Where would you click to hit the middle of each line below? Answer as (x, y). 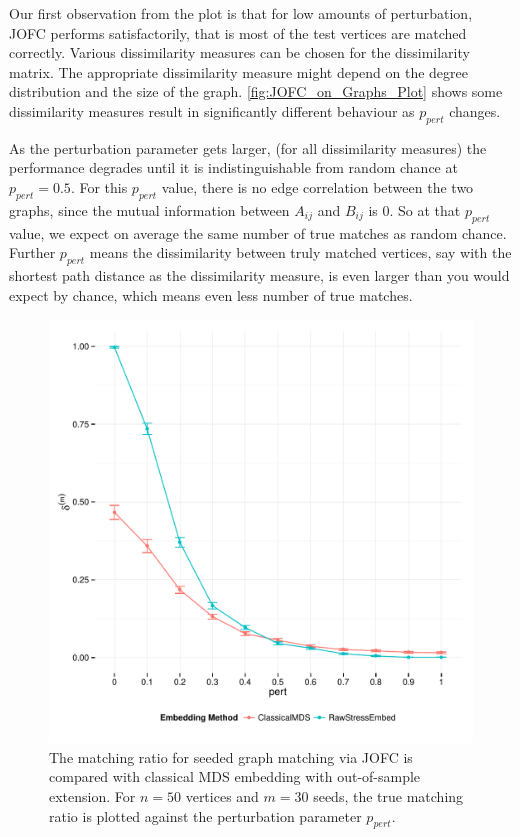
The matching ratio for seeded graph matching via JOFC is (231, 756)
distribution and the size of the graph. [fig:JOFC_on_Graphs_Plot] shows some (256, 91)
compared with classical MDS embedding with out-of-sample (235, 776)
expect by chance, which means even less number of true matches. (211, 294)
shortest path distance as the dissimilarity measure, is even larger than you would (259, 274)
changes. (475, 110)
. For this (99, 186)
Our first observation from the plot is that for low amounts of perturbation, (241, 13)
